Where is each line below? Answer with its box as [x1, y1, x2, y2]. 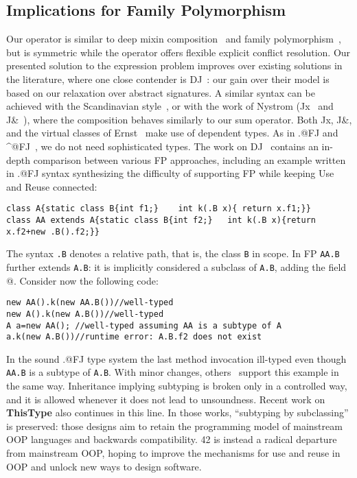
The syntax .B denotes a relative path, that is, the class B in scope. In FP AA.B [6, 246, 340, 261]
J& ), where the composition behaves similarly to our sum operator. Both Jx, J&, [6, 112, 352, 126]
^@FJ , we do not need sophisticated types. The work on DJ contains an [6, 139, 319, 153]
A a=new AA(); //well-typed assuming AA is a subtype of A [6, 320, 281, 331]
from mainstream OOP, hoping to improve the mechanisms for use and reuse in [6, 446, 341, 460]
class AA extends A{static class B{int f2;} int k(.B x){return [6, 215, 316, 225]
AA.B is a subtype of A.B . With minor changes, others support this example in [6, 365, 339, 379]
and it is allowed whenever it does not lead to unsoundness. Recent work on [6, 392, 325, 406]
